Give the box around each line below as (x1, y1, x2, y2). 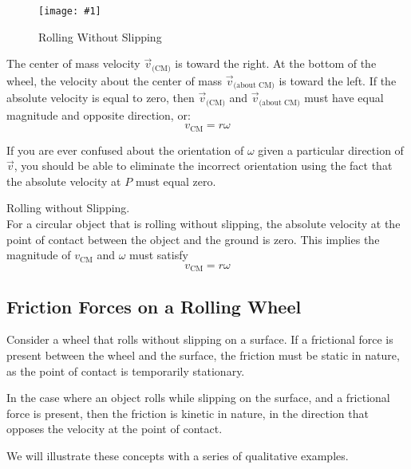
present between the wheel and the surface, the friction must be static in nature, (6, 347, 400, 364)
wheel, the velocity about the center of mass (6, 72, 223, 89)
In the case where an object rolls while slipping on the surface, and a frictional (6, 389, 390, 406)
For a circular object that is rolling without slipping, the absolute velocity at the (6, 215, 401, 232)
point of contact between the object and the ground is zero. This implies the (6, 231, 380, 247)
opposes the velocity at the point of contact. (6, 420, 223, 437)
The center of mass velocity (6, 55, 140, 72)
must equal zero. (135, 172, 216, 189)
